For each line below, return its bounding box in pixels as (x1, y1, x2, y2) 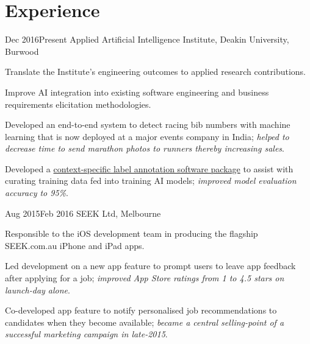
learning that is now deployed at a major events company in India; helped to (5, 130, 289, 142)
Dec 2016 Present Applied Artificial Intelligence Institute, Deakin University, (5, 33, 289, 46)
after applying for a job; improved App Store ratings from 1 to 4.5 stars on (5, 272, 284, 284)
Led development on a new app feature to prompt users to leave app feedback (5, 259, 296, 272)
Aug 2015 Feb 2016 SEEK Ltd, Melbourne (5, 206, 161, 219)
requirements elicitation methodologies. (5, 97, 151, 110)
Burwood (5, 44, 39, 57)
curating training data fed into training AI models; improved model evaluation (5, 174, 297, 187)
